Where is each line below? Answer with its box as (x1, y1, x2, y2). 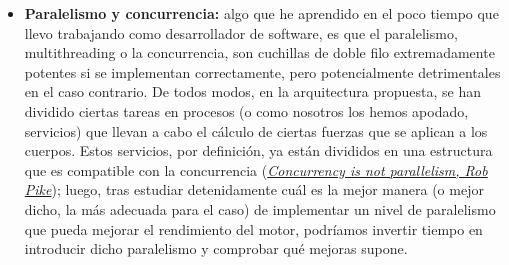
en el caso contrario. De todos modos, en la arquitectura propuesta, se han (24, 81, 481, 102)
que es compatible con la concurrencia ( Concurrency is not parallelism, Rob (24, 159, 488, 180)
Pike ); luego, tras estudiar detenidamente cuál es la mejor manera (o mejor (24, 179, 484, 200)
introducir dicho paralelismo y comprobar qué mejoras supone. (24, 238, 408, 259)
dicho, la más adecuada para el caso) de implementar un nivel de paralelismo (24, 198, 496, 219)
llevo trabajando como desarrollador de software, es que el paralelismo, (24, 22, 458, 43)
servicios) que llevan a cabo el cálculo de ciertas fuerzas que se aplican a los (24, 120, 488, 141)
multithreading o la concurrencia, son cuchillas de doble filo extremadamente (24, 42, 495, 63)
